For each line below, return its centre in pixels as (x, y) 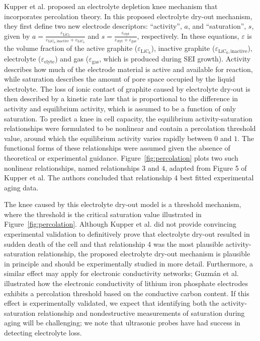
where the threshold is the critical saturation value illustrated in (103, 214)
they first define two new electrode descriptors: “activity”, (93, 26)
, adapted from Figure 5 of (206, 167)
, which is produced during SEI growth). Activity (175, 59)
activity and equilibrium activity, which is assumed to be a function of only (120, 108)
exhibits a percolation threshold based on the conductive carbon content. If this (127, 293)
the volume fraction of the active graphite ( (71, 48)
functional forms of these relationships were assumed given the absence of (117, 148)
